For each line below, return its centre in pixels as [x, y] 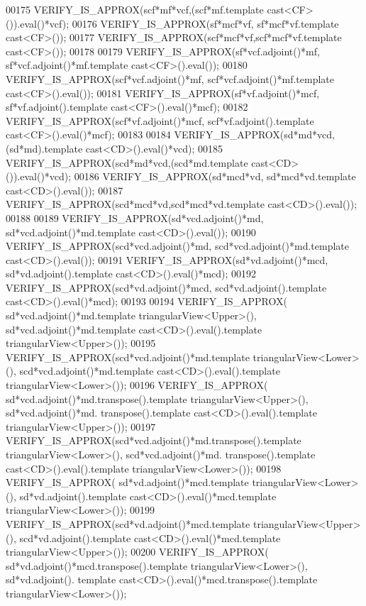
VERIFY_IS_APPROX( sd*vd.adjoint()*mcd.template [127, 482]
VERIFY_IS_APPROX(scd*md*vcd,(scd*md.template [127, 162]
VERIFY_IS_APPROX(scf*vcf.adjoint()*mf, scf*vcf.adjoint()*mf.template [170, 78]
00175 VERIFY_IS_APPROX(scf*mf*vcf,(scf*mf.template [135, 9]
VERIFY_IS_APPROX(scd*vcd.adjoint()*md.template [128, 357]
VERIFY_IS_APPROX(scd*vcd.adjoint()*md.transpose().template [154, 440]
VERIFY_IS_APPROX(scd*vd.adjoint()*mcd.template [128, 523]
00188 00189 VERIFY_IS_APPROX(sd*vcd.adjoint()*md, [135, 217]
